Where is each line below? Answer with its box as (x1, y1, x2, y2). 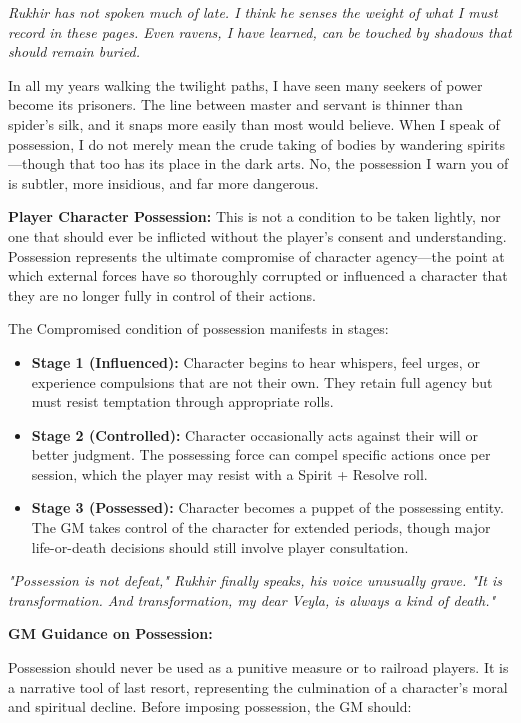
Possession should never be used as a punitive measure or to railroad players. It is (8, 657, 509, 678)
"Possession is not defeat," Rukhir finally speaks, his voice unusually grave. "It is (8, 570, 502, 591)
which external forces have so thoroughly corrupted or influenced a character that (8, 265, 508, 286)
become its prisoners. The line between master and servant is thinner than (8, 94, 463, 115)
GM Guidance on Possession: (8, 623, 213, 644)
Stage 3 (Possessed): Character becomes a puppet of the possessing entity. (31, 497, 504, 518)
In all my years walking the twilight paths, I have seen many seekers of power (8, 74, 483, 95)
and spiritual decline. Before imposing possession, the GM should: (8, 696, 412, 717)
